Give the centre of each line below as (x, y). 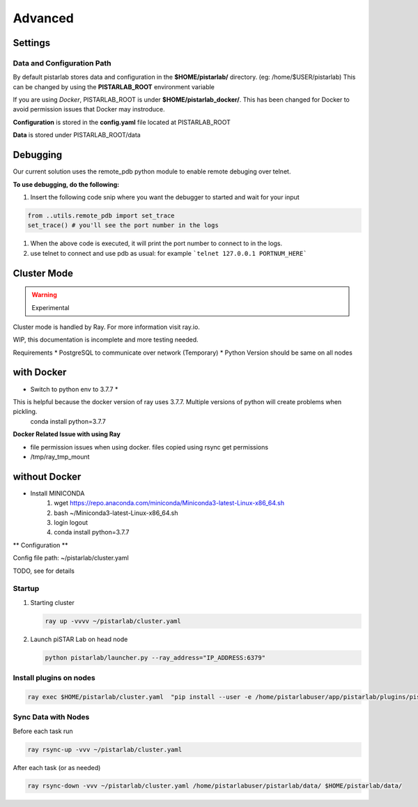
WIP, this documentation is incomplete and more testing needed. (106, 340)
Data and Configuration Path (62, 63)
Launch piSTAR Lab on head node (79, 639)
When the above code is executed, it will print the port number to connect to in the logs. (156, 243)
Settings (32, 43)
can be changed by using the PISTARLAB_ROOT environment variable (114, 86)
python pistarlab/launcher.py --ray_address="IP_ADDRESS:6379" (155, 658)
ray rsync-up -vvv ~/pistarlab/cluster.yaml (105, 750)
